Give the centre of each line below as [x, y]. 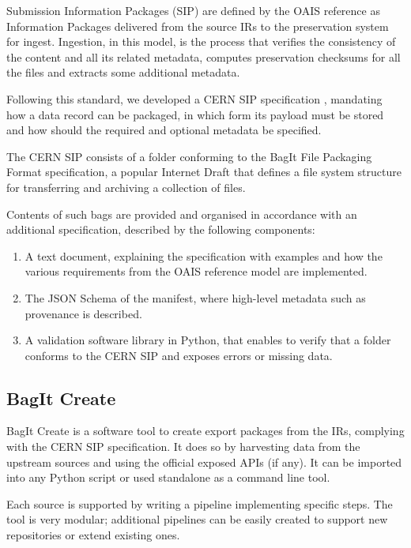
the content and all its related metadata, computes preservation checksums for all [204, 56]
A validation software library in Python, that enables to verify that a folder [208, 340]
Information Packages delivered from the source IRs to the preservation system [198, 26]
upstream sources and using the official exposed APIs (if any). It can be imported [204, 462]
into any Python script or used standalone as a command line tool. [168, 477]
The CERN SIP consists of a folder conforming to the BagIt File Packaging [189, 156]
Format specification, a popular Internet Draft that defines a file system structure [204, 172]
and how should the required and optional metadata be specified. [164, 130]
